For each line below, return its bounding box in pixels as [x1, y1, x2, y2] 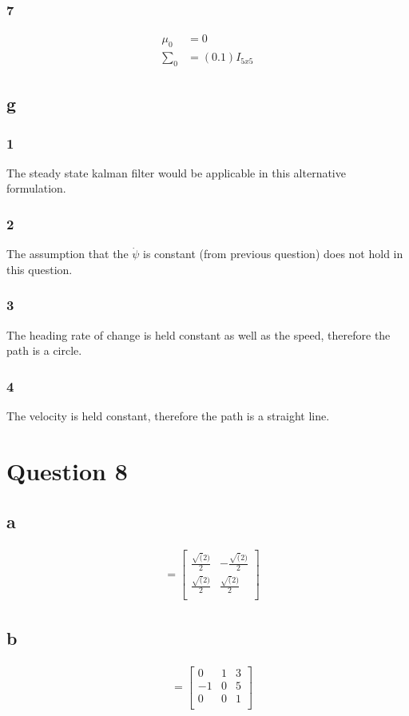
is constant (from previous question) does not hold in [143, 245, 403, 262]
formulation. [6, 180, 66, 197]
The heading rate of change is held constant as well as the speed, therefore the [6, 326, 391, 343]
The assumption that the [6, 245, 129, 262]
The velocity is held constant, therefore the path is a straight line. [6, 408, 330, 424]
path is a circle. [6, 342, 82, 359]
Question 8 [6, 454, 128, 487]
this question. [6, 261, 73, 277]
